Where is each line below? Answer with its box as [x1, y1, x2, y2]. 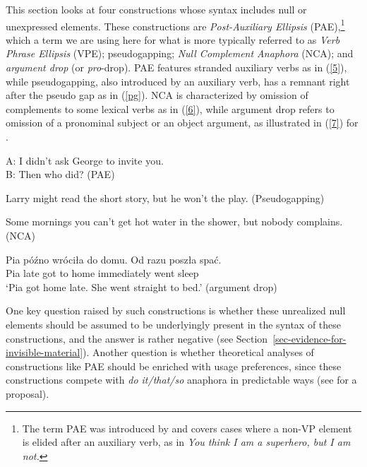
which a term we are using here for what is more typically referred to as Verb [6, 32, 340, 47]
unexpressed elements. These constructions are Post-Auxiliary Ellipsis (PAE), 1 [6, 16, 345, 33]
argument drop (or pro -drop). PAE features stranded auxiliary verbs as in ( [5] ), [6, 60, 347, 75]
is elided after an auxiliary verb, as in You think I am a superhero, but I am [22, 435, 351, 449]
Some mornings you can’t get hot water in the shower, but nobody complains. [6, 214, 343, 229]
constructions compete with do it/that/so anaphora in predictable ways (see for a [6, 372, 357, 387]
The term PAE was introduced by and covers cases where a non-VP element [22, 420, 352, 435]
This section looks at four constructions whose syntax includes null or [6, 2, 307, 16]
